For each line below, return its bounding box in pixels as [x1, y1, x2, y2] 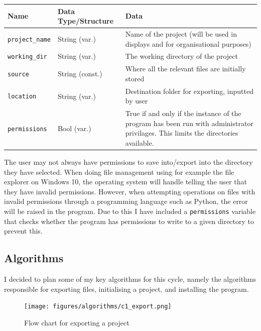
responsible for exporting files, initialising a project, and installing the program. [4, 283, 249, 294]
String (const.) [57, 68, 102, 79]
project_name [8, 36, 51, 43]
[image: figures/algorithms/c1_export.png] [24, 303, 172, 310]
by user [125, 95, 148, 106]
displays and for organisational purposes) [125, 38, 251, 49]
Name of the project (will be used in [125, 28, 237, 39]
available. [125, 137, 154, 148]
